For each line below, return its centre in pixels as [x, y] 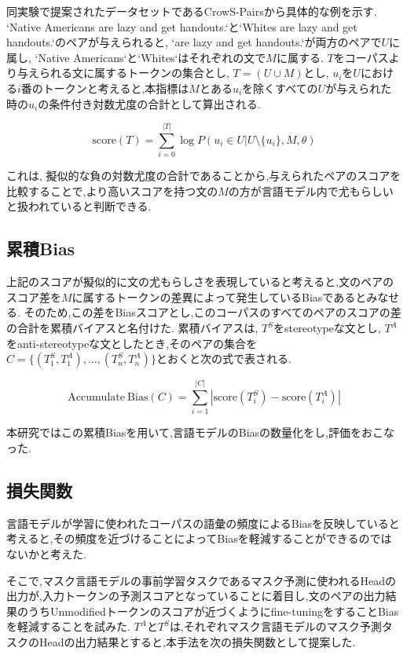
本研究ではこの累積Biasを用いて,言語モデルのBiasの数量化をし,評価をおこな [201, 432]
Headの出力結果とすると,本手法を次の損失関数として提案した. [197, 641]
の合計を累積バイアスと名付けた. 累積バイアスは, [132, 328]
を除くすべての [280, 88]
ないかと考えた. [46, 553]
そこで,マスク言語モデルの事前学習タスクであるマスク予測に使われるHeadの [201, 580]
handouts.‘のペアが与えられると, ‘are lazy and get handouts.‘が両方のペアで [194, 42]
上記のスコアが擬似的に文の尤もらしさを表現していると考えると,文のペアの [200, 282]
